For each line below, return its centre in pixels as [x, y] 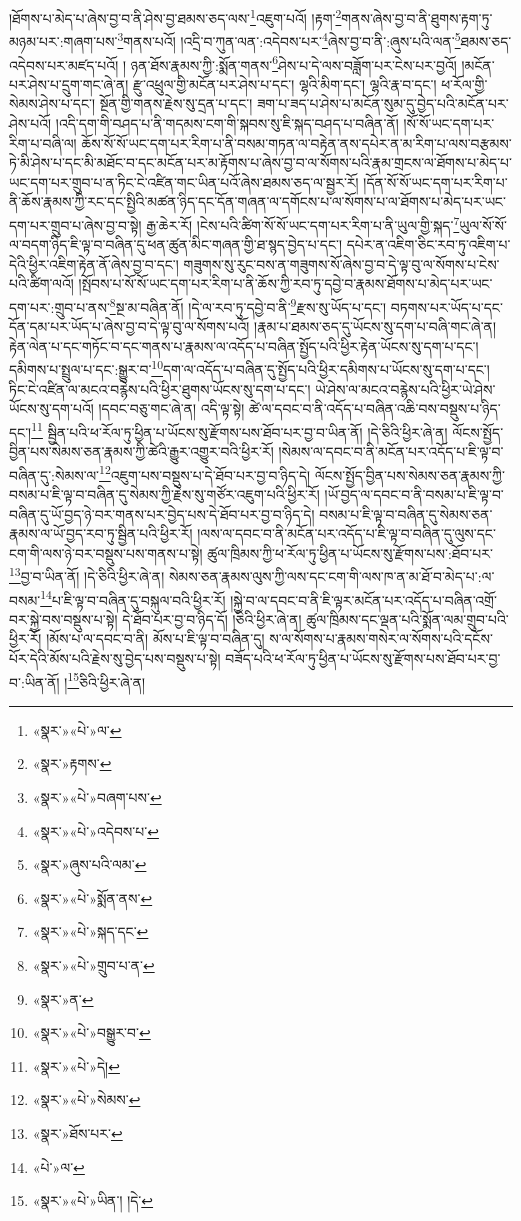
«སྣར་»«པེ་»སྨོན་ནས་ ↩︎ [92, 897]
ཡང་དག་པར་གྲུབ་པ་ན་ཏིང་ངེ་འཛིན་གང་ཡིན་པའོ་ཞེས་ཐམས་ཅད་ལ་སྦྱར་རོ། [184, 181]
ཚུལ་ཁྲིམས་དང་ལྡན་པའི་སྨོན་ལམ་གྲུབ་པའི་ [407, 618]
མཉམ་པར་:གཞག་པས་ [63, 40]
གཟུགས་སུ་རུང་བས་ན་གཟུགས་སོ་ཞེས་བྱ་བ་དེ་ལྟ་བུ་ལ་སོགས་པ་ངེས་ [341, 263]
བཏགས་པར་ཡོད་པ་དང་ [446, 306]
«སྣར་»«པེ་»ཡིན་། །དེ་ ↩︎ [93, 1200]
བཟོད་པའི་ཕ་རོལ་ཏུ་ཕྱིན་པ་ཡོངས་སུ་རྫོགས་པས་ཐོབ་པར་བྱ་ [363, 657]
